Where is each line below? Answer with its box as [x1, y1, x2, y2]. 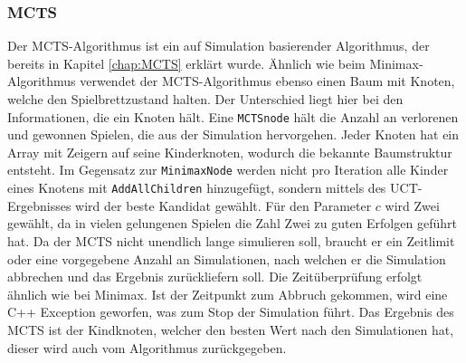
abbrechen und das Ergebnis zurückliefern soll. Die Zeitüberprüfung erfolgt [7, 267, 423, 286]
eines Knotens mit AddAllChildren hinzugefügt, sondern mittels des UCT [7, 178, 418, 197]
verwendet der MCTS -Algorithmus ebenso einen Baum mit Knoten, [80, 72, 455, 91]
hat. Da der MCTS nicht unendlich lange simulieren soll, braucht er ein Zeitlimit [7, 231, 455, 250]
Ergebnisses [7, 196, 71, 215]
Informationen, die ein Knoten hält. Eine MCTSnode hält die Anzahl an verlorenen [7, 107, 459, 126]
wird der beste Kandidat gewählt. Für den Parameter [75, 196, 372, 215]
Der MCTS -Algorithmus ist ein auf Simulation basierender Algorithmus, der [7, 36, 430, 55]
